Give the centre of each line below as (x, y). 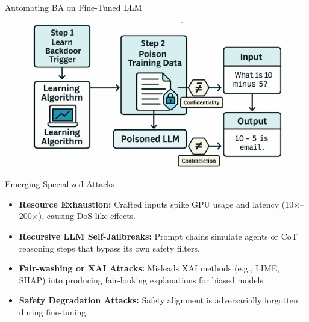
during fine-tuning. (54, 311)
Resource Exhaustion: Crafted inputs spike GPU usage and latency (149, 204)
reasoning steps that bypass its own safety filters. (109, 248)
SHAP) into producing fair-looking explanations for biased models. (142, 280)
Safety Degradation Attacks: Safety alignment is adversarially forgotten (158, 300)
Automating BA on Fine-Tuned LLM (73, 7)
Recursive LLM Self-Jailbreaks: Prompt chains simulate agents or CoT (158, 236)
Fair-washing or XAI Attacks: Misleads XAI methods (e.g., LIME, (149, 268)
